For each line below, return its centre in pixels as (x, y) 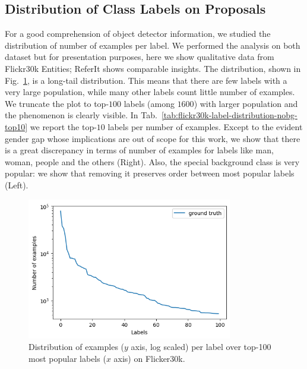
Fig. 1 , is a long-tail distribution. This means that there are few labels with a (146, 80)
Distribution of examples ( (77, 347)
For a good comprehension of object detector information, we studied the (138, 34)
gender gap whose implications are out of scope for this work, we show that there (153, 138)
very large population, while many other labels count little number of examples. (150, 92)
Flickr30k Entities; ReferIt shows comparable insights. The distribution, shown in (153, 68)
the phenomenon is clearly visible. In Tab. (81, 115)
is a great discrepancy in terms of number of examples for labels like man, (139, 150)
